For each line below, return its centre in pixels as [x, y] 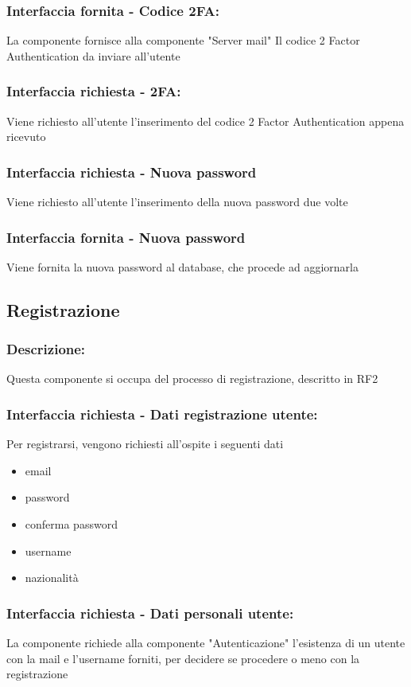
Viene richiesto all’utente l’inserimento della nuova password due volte [177, 202]
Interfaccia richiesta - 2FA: [94, 91]
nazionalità [52, 578]
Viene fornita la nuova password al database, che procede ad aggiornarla [182, 266]
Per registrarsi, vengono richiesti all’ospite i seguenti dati [145, 444]
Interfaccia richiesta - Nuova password [132, 172]
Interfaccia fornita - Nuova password [126, 237]
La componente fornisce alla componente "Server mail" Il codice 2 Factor [183, 40]
